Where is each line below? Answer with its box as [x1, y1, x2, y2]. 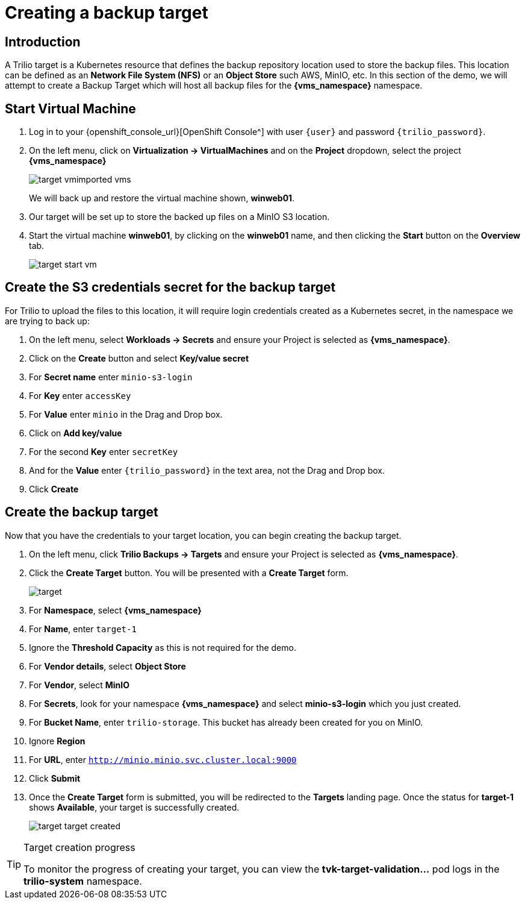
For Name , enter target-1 [29, 623, 137, 634]
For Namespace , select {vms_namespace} [29, 604, 202, 615]
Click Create [29, 483, 79, 494]
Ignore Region [29, 735, 85, 746]
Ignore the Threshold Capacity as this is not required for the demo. [29, 642, 296, 653]
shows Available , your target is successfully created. [29, 802, 240, 812]
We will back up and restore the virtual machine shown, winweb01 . [29, 193, 295, 204]
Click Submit [29, 773, 81, 783]
